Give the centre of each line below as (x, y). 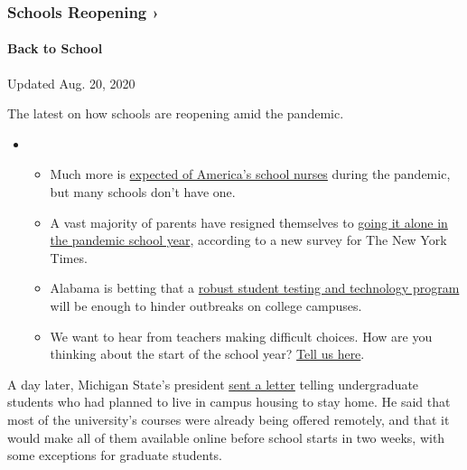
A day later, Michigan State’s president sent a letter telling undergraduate (213, 384)
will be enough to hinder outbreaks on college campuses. (206, 305)
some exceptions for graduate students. (115, 455)
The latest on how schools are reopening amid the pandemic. (176, 113)
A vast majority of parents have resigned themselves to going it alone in (249, 222)
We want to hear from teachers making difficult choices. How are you (241, 336)
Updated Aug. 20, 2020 (71, 83)
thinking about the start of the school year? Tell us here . (207, 354)
